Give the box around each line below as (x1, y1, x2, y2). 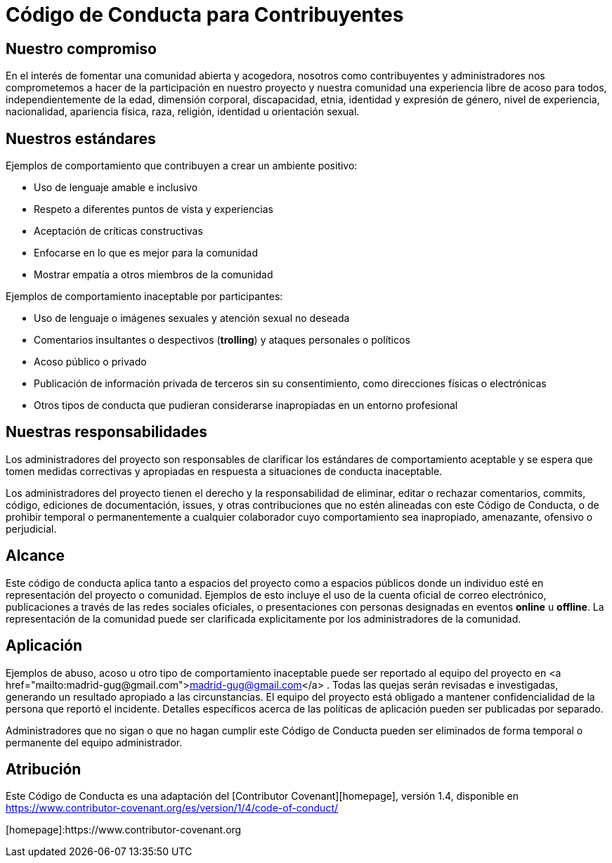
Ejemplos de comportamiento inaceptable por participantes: (6, 290, 283, 303)
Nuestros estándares (6, 129, 156, 148)
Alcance (6, 547, 65, 565)
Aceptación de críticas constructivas (34, 225, 203, 238)
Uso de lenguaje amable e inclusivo (34, 181, 198, 194)
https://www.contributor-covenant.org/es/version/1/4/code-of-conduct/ (6, 802, 339, 815)
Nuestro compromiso (6, 39, 157, 58)
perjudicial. (6, 522, 57, 535)
